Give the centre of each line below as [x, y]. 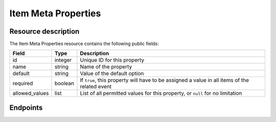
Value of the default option [112, 74]
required [23, 83]
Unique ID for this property [112, 60]
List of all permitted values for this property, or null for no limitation [161, 93]
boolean [64, 83]
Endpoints [26, 107]
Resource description [44, 31]
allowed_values [31, 93]
